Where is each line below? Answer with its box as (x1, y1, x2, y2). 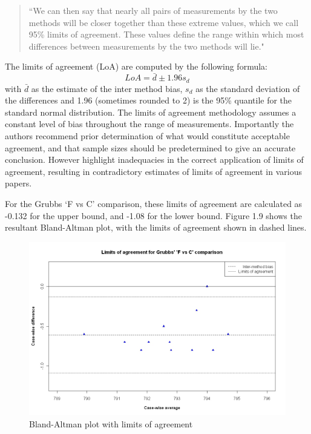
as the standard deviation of (195, 82, 300, 94)
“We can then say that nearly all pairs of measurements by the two (28, 4, 278, 16)
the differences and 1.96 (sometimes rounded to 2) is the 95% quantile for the (5, 94, 292, 107)
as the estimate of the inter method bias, (31, 82, 183, 94)
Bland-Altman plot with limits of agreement (29, 417, 193, 430)
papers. (5, 177, 32, 189)
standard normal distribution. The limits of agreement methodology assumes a (5, 105, 296, 118)
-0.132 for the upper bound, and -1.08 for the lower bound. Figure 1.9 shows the (5, 209, 302, 222)
